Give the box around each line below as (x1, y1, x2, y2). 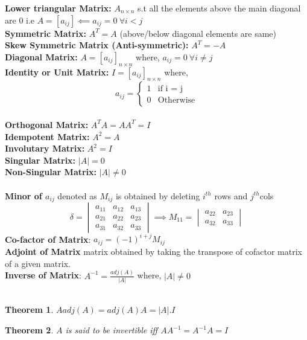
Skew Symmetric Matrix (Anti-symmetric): (5, 39, 189, 51)
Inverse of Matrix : (5, 269, 81, 281)
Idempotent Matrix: (5, 130, 90, 143)
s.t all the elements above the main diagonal (138, 2, 301, 14)
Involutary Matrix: (5, 142, 85, 155)
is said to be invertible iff (65, 324, 158, 336)
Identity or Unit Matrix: (5, 65, 109, 78)
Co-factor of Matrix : (5, 233, 91, 245)
